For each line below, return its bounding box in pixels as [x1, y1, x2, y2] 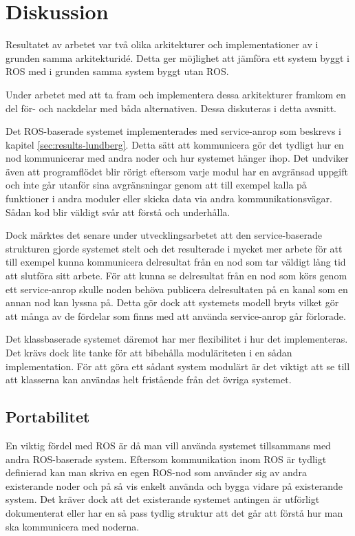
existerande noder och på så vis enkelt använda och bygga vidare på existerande [6, 478, 343, 493]
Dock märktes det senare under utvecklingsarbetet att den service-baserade [6, 228, 323, 242]
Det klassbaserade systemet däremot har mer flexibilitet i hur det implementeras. [6, 332, 348, 346]
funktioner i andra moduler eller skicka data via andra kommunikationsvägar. [6, 191, 332, 206]
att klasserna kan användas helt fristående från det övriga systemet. [6, 372, 292, 387]
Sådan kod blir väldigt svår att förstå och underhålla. [6, 204, 230, 219]
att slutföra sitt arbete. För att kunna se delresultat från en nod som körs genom [6, 268, 347, 283]
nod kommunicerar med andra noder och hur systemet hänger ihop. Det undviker [6, 151, 349, 165]
